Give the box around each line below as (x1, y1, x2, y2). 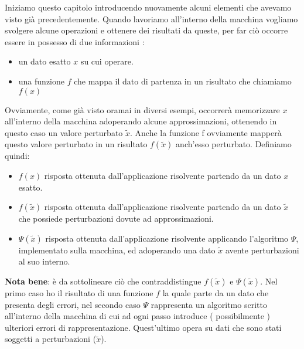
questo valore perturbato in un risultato (5, 138, 148, 150)
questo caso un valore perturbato (5, 126, 123, 138)
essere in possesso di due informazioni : (5, 35, 145, 48)
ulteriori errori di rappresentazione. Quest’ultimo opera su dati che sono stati (5, 321, 282, 333)
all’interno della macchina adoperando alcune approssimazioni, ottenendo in (5, 115, 277, 127)
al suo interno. (18, 255, 70, 267)
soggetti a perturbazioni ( (5, 333, 97, 345)
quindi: (5, 150, 30, 162)
